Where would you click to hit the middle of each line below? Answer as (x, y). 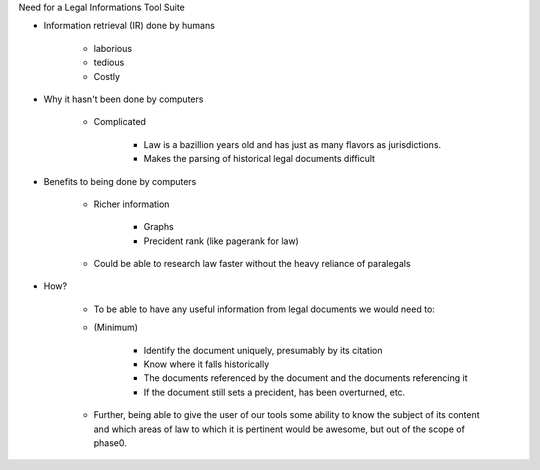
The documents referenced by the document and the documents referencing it (305, 378)
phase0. (110, 442)
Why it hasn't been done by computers (123, 99)
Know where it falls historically (206, 364)
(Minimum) (116, 327)
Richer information (131, 204)
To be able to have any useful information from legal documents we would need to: (264, 309)
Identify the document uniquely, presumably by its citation (263, 350)
